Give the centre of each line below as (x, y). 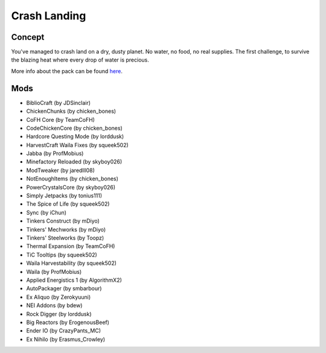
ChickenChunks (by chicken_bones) (71, 111)
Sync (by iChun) (46, 212)
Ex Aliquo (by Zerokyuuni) (59, 297)
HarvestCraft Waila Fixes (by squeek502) (78, 145)
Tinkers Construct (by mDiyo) (63, 221)
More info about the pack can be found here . (67, 71)
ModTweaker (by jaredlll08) (60, 170)
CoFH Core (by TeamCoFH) (60, 119)
